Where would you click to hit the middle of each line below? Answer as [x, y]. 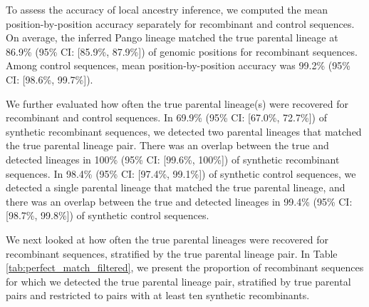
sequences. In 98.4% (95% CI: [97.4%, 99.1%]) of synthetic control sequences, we [181, 173]
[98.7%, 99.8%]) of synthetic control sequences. [108, 215]
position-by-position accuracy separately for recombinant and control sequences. [180, 23]
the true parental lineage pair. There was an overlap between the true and [167, 145]
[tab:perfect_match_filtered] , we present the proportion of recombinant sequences [185, 267]
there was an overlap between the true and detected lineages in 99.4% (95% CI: [179, 201]
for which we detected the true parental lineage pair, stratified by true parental [178, 281]
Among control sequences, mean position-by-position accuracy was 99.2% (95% [178, 65]
